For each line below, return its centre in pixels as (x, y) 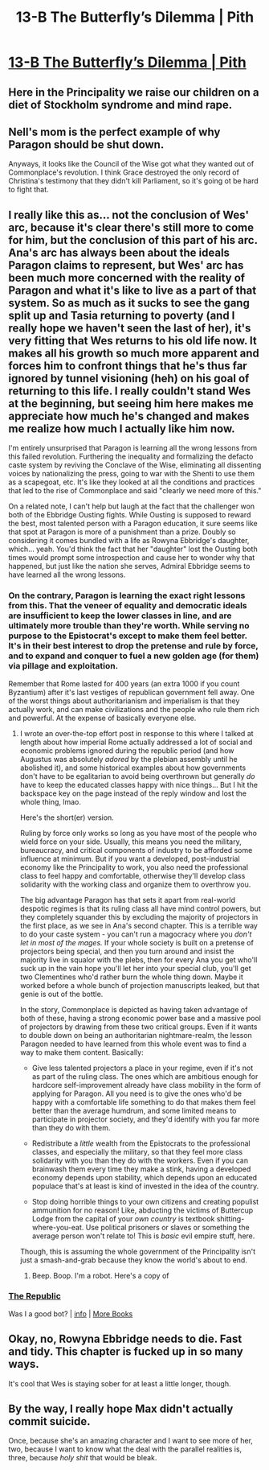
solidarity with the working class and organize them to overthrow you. (135, 884)
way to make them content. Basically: (82, 1052)
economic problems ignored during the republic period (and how (127, 750)
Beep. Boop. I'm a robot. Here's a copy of (100, 1275)
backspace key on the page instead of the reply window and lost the (133, 793)
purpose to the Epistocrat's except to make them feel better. (128, 636)
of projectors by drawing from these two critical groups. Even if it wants (139, 1027)
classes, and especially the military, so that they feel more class (137, 1151)
